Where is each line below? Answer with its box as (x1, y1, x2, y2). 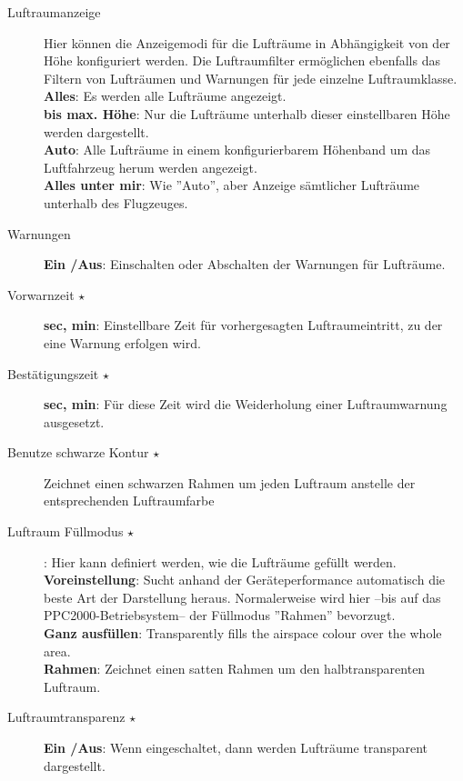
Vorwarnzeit (7, 285, 75, 304)
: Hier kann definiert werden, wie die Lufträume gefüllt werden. (44, 552, 397, 571)
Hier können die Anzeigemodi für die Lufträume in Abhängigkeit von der (44, 33, 450, 52)
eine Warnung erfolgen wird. (44, 333, 201, 352)
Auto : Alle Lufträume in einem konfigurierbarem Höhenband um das (44, 140, 431, 159)
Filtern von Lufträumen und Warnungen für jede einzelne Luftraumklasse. (44, 68, 458, 87)
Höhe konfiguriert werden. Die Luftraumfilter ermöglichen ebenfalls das (44, 51, 440, 70)
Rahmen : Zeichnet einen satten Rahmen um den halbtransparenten (44, 659, 426, 678)
